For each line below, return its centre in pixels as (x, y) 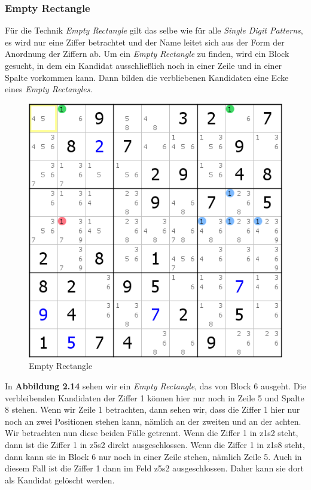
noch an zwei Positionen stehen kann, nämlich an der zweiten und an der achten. (153, 421)
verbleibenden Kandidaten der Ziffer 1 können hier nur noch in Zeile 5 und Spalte (155, 397)
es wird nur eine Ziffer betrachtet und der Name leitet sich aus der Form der (145, 42)
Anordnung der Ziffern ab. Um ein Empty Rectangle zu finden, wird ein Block (147, 54)
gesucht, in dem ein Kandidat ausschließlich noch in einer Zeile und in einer (144, 65)
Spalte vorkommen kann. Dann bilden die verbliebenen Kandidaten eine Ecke (147, 77)
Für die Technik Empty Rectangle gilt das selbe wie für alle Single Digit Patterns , (154, 30)
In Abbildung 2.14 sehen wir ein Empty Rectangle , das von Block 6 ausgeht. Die (155, 385)
